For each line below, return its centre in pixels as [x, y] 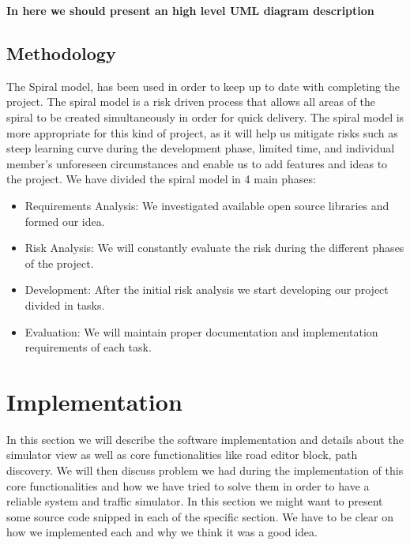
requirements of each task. [88, 347]
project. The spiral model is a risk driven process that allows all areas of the [191, 101]
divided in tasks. [65, 304]
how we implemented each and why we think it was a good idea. [162, 532]
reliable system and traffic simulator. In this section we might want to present [195, 501]
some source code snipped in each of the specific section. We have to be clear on [200, 516]
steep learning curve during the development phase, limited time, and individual [201, 148]
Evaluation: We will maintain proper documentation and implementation [201, 331]
